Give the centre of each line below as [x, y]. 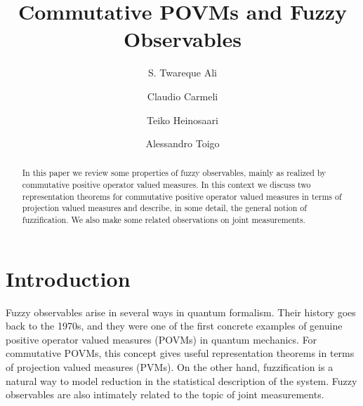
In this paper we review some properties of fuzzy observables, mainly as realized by [174, 173]
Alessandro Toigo [183, 143]
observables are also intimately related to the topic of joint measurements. [165, 394]
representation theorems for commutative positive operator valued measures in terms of [182, 196]
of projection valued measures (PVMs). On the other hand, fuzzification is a [170, 367]
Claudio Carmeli [183, 96]
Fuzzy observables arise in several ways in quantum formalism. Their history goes [181, 312]
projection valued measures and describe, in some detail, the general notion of [164, 208]
